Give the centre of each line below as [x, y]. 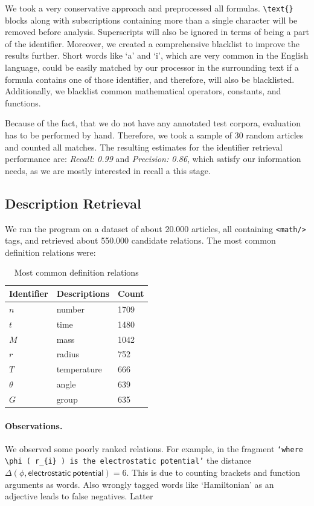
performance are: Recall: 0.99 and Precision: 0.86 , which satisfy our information [153, 159]
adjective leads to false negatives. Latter [79, 496]
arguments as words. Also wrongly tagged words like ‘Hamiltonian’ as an [139, 484]
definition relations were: [50, 252]
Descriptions [83, 294]
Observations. [34, 425]
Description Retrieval [73, 203]
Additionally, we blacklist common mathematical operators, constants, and [143, 91]
